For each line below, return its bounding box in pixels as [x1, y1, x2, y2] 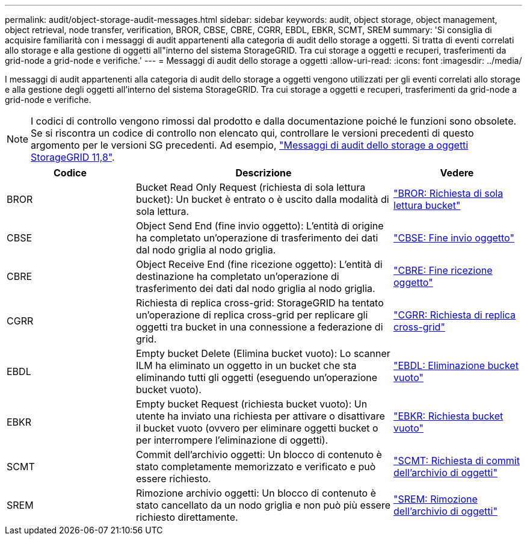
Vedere [440, 167, 474, 179]
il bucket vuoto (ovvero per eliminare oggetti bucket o [136, 422, 378, 434]
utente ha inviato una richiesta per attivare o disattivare [136, 410, 385, 422]
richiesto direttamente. [136, 511, 238, 523]
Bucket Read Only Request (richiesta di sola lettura [136, 181, 366, 193]
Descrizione [235, 167, 292, 179]
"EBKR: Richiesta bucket [393, 410, 504, 422]
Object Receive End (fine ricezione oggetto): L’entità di [136, 258, 383, 270]
